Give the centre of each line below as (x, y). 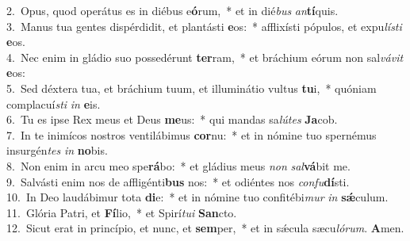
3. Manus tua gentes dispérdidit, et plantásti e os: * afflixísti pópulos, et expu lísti (204, 26)
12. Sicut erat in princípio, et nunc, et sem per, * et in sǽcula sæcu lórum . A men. (205, 228)
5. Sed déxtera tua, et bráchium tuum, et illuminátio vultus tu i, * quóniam (192, 88)
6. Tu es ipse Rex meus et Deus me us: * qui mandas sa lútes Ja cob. (172, 119)
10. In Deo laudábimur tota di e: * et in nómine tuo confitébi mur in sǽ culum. (197, 197)
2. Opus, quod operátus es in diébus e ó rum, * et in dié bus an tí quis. (172, 10)
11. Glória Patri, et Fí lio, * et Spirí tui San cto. (122, 212)
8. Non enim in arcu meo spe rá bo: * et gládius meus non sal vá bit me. (178, 165)
